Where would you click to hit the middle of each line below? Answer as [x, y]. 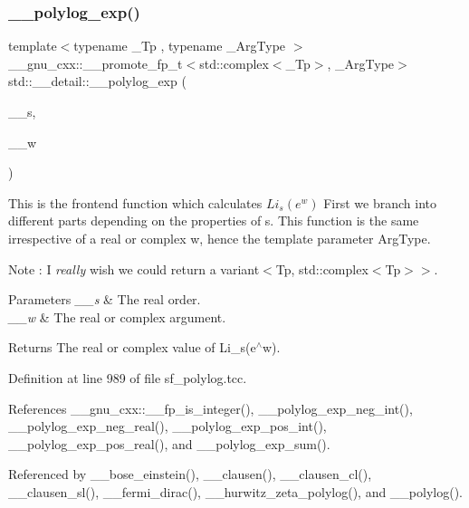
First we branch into [380, 202]
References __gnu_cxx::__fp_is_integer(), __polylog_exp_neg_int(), [211, 408]
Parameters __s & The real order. [105, 299]
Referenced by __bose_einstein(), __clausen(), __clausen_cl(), [190, 474]
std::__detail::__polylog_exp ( [97, 81]
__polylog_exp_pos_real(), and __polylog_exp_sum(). [169, 443]
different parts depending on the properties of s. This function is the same [214, 220]
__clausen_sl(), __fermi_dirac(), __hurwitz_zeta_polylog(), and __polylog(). [235, 491]
